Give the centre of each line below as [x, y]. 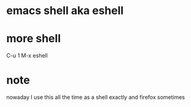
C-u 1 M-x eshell [27, 56]
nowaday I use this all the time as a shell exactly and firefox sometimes [96, 97]
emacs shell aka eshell [65, 11]
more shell [34, 39]
